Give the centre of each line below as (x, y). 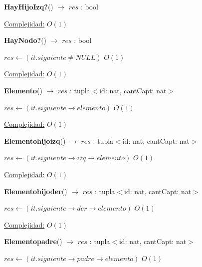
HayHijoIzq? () (29, 6)
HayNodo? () (25, 40)
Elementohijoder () (36, 191)
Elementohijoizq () (35, 140)
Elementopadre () (33, 241)
